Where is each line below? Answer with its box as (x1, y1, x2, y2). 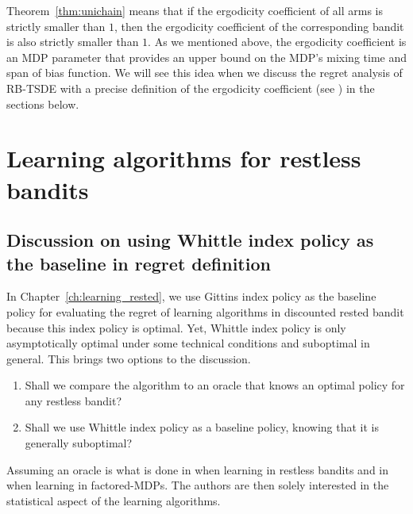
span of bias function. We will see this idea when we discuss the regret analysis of (6, 64, 403, 81)
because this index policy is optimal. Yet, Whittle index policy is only (6, 319, 346, 336)
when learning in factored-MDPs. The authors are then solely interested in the (6, 477, 389, 493)
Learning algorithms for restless (6, 142, 361, 175)
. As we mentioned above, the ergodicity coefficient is (148, 33, 407, 50)
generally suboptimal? (25, 435, 133, 451)
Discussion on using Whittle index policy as (6, 228, 374, 252)
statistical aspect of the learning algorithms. (6, 492, 221, 508)
